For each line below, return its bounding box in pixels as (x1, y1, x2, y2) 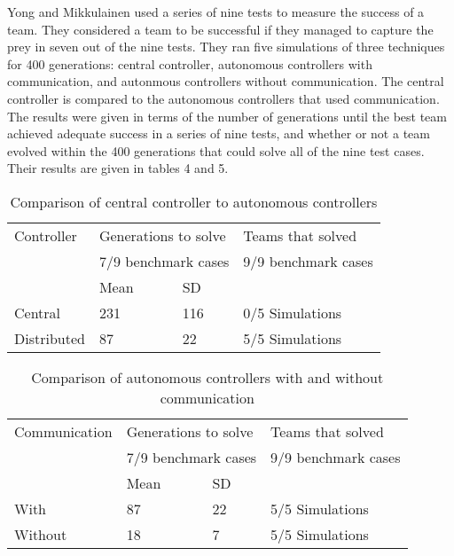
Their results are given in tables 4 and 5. (7, 159, 229, 177)
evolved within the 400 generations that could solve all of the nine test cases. (7, 141, 425, 160)
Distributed (14, 327, 85, 348)
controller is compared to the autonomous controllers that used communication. (7, 89, 440, 107)
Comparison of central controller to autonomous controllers (10, 191, 378, 212)
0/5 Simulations (243, 301, 342, 323)
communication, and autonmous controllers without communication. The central (7, 72, 444, 90)
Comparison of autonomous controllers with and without (31, 366, 384, 388)
